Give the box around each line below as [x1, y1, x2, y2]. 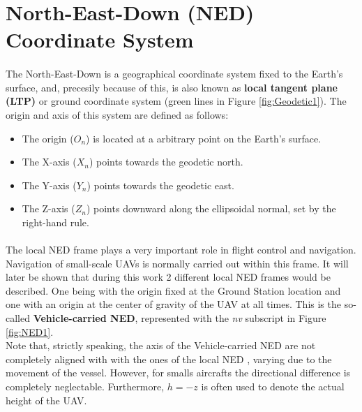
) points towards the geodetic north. [89, 154, 243, 169]
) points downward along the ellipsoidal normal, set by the [86, 201, 336, 216]
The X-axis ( [22, 154, 77, 169]
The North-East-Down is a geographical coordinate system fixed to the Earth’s [6, 66, 343, 81]
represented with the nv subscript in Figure [141, 311, 326, 325]
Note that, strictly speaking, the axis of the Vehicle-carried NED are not [6, 338, 316, 353]
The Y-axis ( [22, 177, 77, 192]
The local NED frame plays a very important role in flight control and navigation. [6, 242, 356, 257]
